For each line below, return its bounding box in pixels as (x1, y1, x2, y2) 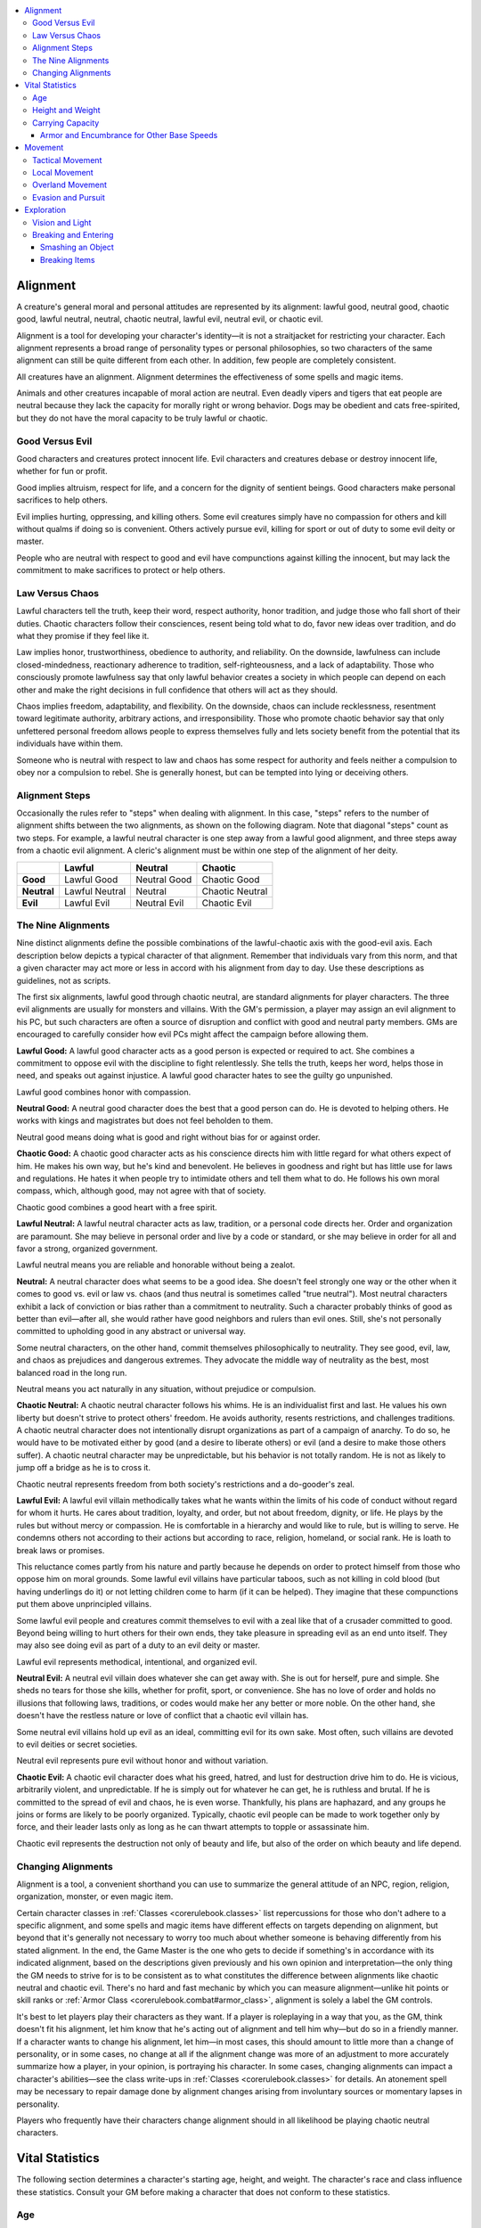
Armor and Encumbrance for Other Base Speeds (40, 129, 218, 140)
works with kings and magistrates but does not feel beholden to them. (16, 1115, 273, 1126)
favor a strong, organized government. (16, 1243, 159, 1254)
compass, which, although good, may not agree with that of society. (16, 1185, 266, 1196)
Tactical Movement (32, 154, 102, 165)
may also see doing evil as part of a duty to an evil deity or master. (16, 1640, 260, 1651)
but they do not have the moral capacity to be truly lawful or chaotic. (16, 413, 268, 423)
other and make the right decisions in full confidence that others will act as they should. (16, 684, 338, 695)
